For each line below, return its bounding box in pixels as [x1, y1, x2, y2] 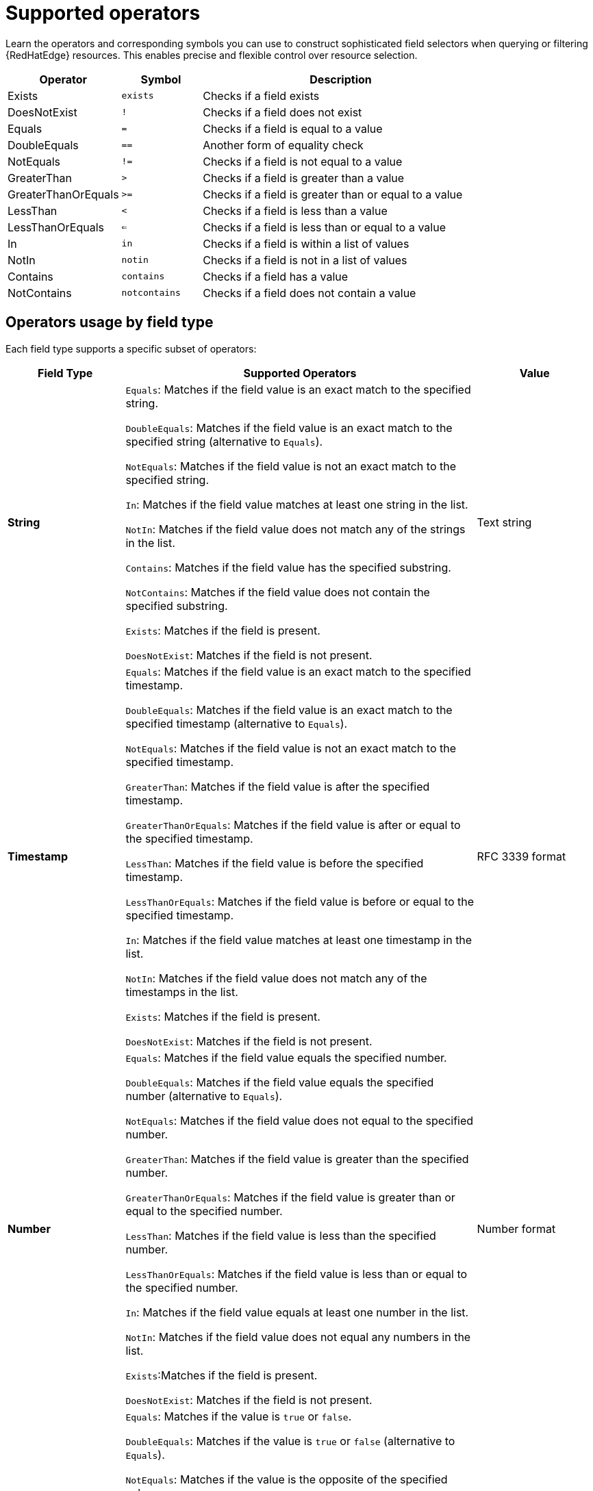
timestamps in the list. [125, 984, 238, 999]
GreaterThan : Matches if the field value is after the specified [125, 779, 430, 793]
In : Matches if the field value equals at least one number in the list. [125, 1305, 469, 1319]
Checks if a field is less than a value [203, 203, 388, 218]
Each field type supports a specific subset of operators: [5, 342, 257, 355]
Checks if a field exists [203, 88, 320, 103]
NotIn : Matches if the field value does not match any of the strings [125, 522, 466, 536]
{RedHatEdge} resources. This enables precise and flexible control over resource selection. [5, 49, 418, 61]
